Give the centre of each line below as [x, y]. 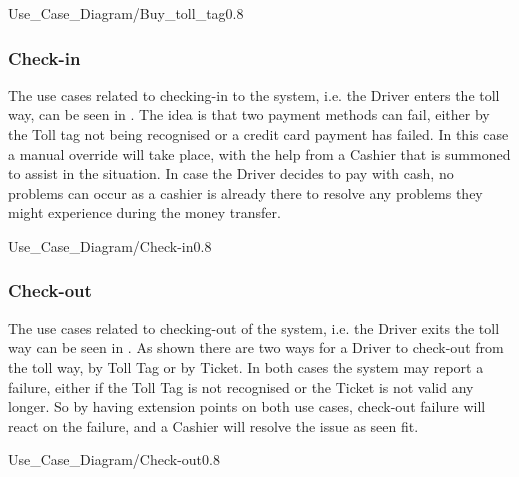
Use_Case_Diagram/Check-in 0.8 [110, 245]
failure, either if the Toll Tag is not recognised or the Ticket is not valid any [241, 386]
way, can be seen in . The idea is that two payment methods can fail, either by [249, 114]
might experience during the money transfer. [144, 212]
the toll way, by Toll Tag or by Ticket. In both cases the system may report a [246, 366]
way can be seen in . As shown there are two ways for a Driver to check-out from [256, 347]
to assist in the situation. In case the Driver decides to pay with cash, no [231, 173]
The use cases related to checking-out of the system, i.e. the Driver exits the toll [254, 327]
